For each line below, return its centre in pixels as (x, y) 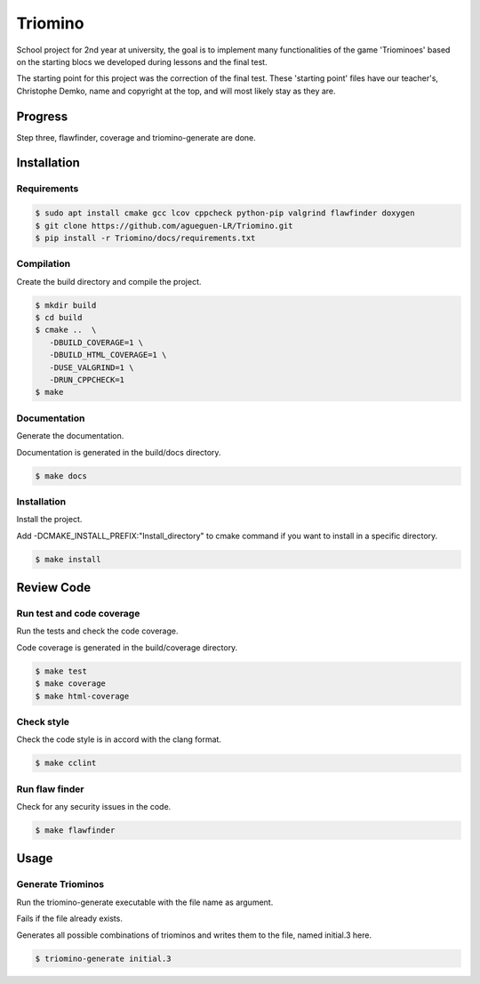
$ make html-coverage (82, 696)
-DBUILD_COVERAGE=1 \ (96, 342)
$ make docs (61, 476)
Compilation (44, 264)
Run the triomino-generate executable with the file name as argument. (145, 902)
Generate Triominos (60, 884)
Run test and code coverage (78, 614)
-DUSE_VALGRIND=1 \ (92, 367)
